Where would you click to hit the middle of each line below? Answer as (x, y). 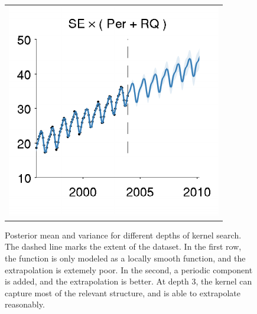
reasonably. (25, 304)
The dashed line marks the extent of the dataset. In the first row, (123, 246)
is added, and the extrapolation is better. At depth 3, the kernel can (128, 281)
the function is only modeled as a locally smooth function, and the (125, 258)
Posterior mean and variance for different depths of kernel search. (123, 235)
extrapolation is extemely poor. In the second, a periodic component (129, 269)
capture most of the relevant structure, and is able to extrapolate (123, 292)
